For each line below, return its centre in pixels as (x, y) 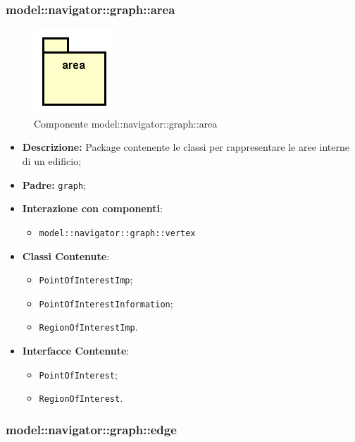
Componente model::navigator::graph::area (126, 123)
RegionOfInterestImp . (88, 327)
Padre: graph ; (54, 184)
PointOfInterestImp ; (86, 280)
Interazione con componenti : (92, 208)
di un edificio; (52, 161)
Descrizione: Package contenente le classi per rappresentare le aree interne (186, 147)
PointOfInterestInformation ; (106, 303)
